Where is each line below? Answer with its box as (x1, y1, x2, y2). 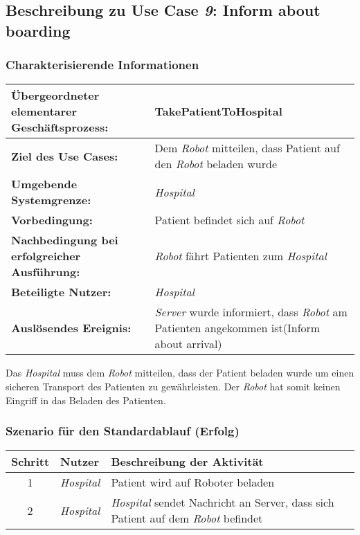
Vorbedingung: (11, 212, 93, 228)
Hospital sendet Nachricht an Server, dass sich (111, 494, 334, 511)
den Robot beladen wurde (154, 156, 278, 172)
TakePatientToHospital (154, 103, 282, 120)
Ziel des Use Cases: (11, 147, 118, 164)
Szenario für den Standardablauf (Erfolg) (6, 422, 240, 439)
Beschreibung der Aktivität (111, 453, 264, 470)
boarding (6, 19, 71, 41)
